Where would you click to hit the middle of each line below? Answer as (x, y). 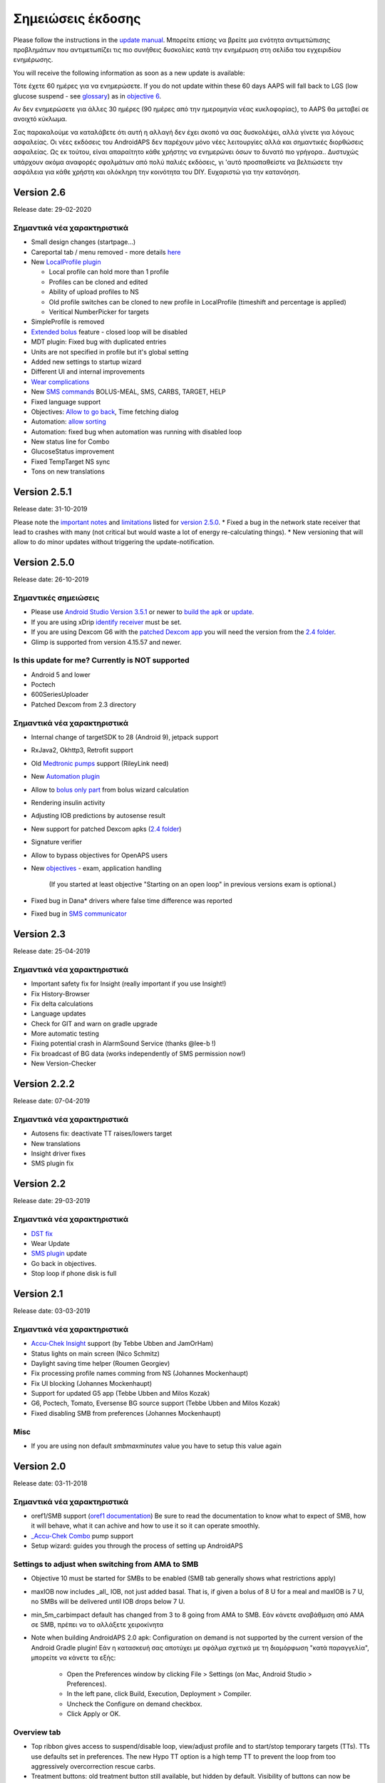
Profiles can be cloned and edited (98, 282)
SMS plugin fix (52, 1163)
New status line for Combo (70, 441)
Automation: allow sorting (68, 422)
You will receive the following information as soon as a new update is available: (129, 73)
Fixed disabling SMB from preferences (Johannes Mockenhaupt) (126, 1413)
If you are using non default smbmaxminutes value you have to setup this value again (156, 1446)
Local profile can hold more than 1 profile (109, 272)
